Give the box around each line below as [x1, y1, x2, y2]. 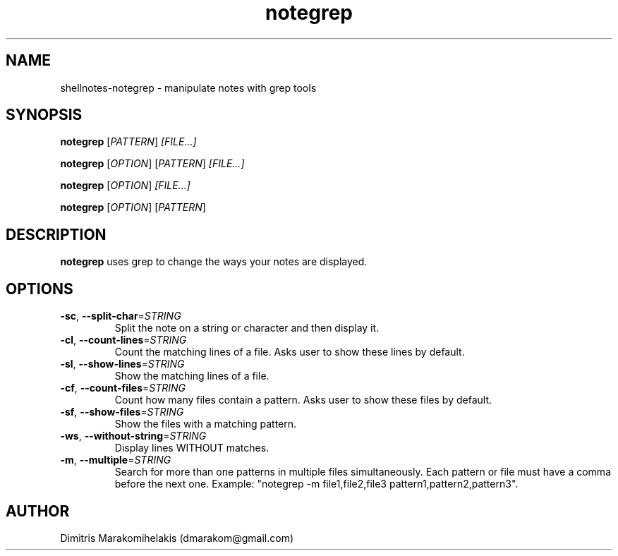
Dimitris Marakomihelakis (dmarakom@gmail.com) [60, 531, 294, 544]
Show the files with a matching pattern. [114, 418, 297, 430]
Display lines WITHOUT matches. [114, 442, 269, 454]
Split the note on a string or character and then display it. [114, 322, 380, 334]
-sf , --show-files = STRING [60, 406, 184, 418]
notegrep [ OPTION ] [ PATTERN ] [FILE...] [60, 157, 245, 170]
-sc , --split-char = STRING [60, 310, 181, 322]
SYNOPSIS [6, 106, 83, 124]
